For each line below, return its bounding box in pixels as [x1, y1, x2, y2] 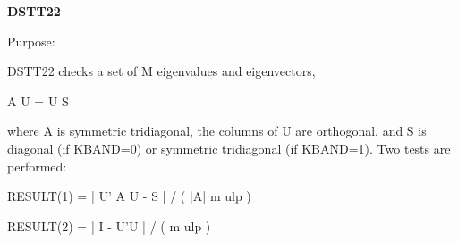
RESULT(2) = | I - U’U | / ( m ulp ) [7, 216, 211, 235]
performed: [7, 156, 67, 175]
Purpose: [7, 31, 55, 50]
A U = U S [7, 91, 69, 110]
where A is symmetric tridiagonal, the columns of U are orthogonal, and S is [7, 121, 427, 140]
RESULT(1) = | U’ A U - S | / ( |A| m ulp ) [7, 187, 251, 205]
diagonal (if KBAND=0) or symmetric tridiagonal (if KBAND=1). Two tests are [7, 138, 451, 157]
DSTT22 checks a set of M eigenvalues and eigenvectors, [7, 62, 316, 80]
